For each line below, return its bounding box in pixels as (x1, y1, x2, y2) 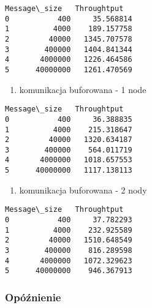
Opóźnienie (5, 289, 61, 304)
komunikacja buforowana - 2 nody (19, 183, 147, 196)
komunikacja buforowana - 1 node (19, 83, 146, 96)
